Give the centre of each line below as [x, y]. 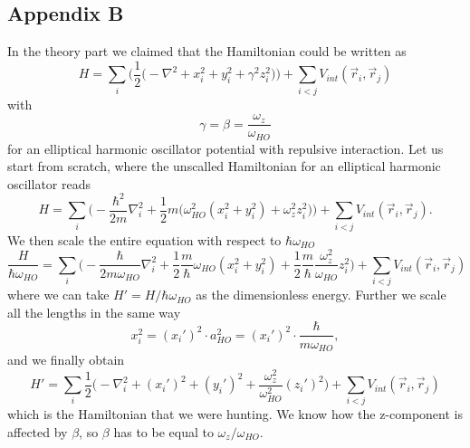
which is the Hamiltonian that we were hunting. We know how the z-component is [235, 414]
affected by [38, 432]
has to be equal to [163, 432]
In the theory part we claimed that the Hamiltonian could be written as [207, 51]
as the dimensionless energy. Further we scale [321, 295]
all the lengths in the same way [94, 312]
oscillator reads [49, 183]
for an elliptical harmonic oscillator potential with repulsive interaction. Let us [225, 148]
